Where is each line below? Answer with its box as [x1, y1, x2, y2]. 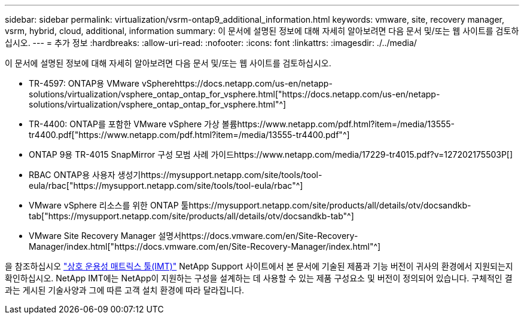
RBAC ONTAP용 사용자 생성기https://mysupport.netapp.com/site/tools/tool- [29, 170, 322, 180]
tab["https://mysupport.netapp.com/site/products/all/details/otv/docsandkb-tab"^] [29, 211, 354, 221]
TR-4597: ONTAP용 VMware [29, 78, 140, 88]
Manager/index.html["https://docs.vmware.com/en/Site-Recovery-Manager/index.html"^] [29, 241, 381, 251]
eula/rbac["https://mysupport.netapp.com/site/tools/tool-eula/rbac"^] [29, 180, 303, 191]
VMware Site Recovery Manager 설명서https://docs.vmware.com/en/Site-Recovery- [29, 231, 358, 241]
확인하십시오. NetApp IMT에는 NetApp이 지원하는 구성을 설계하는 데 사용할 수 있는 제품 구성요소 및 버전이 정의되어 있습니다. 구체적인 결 [5, 273, 513, 283]
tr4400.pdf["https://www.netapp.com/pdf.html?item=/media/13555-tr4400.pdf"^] [29, 130, 350, 140]
